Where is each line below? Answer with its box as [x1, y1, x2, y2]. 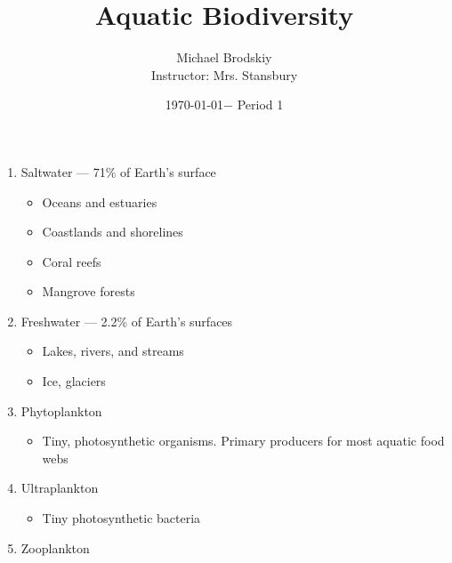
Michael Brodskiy [176, 48, 272, 67]
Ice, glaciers [42, 372, 106, 390]
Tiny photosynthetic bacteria [42, 509, 201, 527]
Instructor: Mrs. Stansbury [150, 65, 298, 84]
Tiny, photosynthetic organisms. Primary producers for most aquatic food [42, 431, 445, 450]
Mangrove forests [42, 282, 135, 301]
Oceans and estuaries [42, 192, 157, 211]
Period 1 [237, 95, 284, 114]
